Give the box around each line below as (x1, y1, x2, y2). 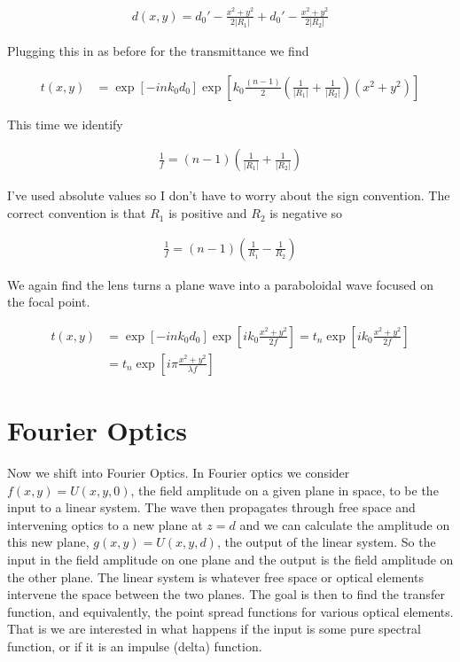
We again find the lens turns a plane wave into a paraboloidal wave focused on (7, 275, 433, 293)
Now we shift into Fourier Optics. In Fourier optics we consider (7, 463, 350, 482)
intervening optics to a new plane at (7, 515, 203, 533)
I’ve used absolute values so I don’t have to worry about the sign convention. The (7, 186, 450, 205)
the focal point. (7, 292, 90, 311)
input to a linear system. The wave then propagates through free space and (7, 498, 416, 517)
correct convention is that (7, 204, 146, 222)
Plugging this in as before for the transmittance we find (7, 42, 309, 60)
